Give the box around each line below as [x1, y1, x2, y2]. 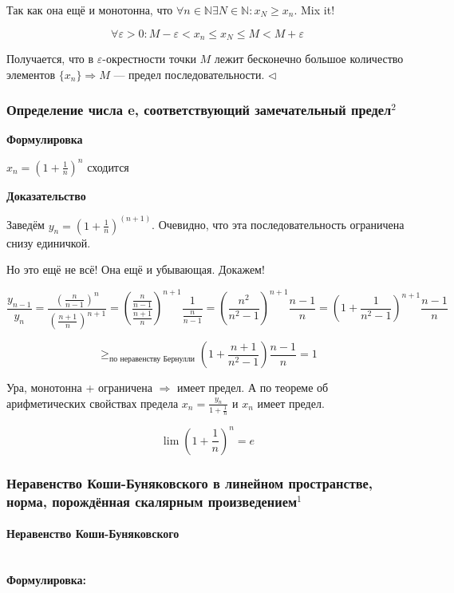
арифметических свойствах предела [6, 394, 179, 411]
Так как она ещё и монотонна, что [6, 2, 173, 18]
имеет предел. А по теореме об [176, 379, 329, 396]
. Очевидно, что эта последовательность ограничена [152, 216, 405, 233]
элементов [6, 65, 56, 82]
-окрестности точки [102, 50, 196, 67]
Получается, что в [6, 50, 94, 67]
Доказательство [6, 187, 86, 204]
